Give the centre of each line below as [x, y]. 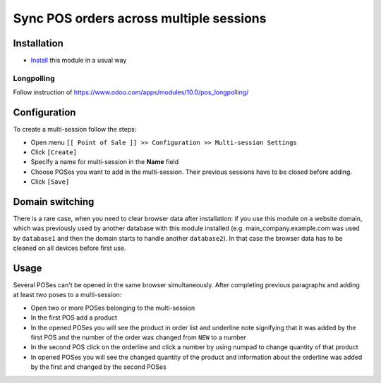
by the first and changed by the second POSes [99, 367]
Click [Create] [54, 152]
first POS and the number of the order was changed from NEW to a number [139, 337]
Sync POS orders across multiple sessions [140, 18]
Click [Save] [50, 182]
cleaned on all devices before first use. [69, 248]
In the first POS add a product [74, 318]
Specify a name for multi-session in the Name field [105, 162]
